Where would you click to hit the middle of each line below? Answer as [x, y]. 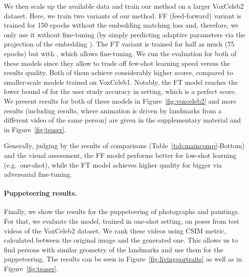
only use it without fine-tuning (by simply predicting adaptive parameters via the [125, 34]
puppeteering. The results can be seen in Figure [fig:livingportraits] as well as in [123, 259]
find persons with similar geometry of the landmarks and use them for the [114, 249]
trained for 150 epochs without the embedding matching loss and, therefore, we [121, 25]
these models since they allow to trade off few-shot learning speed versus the [117, 63]
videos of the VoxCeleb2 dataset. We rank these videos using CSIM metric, [115, 230]
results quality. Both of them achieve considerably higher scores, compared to [118, 72]
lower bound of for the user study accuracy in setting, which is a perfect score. [120, 91]
